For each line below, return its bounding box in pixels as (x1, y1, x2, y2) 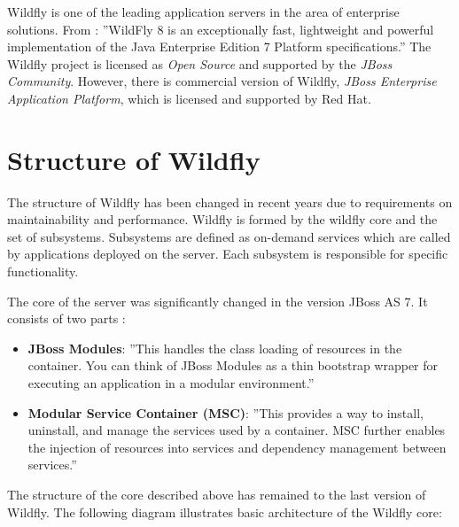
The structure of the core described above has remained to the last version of (7, 485, 426, 503)
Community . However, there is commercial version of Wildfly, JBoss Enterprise (7, 72, 437, 90)
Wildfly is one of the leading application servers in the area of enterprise (7, 3, 400, 20)
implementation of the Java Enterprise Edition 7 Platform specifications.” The (7, 37, 432, 56)
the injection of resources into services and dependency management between (27, 438, 447, 456)
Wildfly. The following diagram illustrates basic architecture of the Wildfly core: (7, 502, 442, 521)
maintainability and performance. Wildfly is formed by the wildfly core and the (7, 210, 438, 229)
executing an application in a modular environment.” (27, 374, 315, 392)
